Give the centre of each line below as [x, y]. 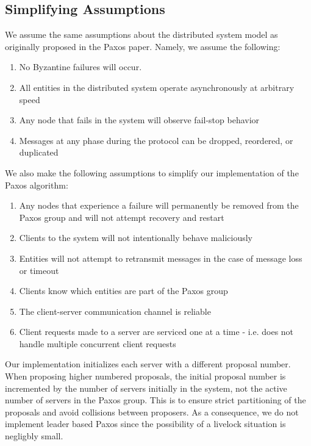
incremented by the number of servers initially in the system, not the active [146, 388]
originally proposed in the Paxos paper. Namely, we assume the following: [143, 46]
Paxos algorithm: [37, 185]
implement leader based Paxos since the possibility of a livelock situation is [145, 424]
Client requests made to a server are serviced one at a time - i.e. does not [156, 332]
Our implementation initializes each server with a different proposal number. [148, 364]
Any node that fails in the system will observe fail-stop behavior [139, 120]
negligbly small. [34, 436]
